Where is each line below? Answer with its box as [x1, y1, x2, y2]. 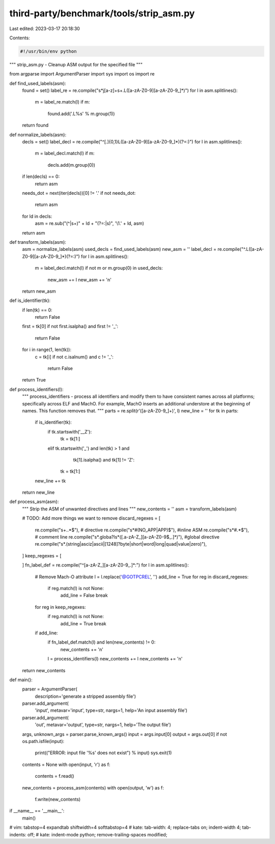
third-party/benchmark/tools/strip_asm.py [9, 8, 195, 19]
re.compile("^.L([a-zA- [217, 246, 264, 252]
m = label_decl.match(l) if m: [35, 150, 95, 157]
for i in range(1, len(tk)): [22, 347, 71, 353]
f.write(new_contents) [35, 796, 81, 802]
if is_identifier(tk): [35, 419, 72, 425]
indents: [9, 831, 26, 837]
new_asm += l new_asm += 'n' [47, 276, 112, 283]
